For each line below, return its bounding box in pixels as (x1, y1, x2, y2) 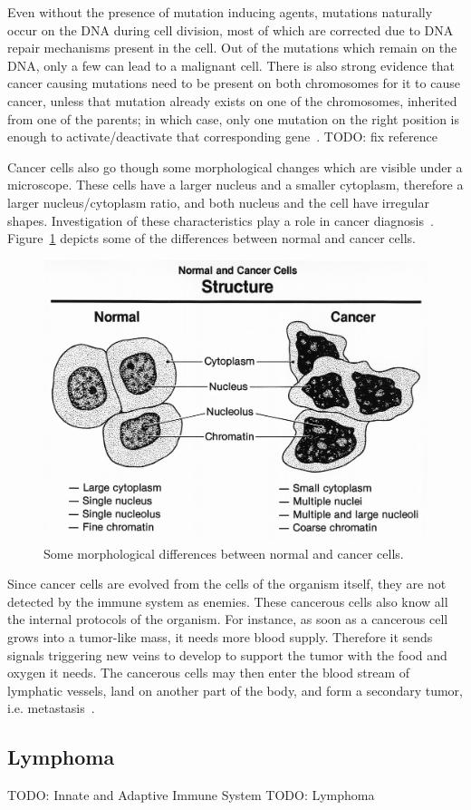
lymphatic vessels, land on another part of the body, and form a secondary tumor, (7, 680, 463, 699)
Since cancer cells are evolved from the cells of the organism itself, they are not (7, 574, 447, 593)
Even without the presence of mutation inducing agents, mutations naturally (7, 3, 433, 21)
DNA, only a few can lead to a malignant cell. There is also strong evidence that (7, 55, 455, 74)
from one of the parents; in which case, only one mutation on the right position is (7, 109, 459, 128)
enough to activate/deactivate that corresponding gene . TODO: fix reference (7, 127, 437, 146)
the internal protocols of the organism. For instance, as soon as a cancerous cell (7, 610, 448, 629)
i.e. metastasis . (7, 698, 95, 717)
